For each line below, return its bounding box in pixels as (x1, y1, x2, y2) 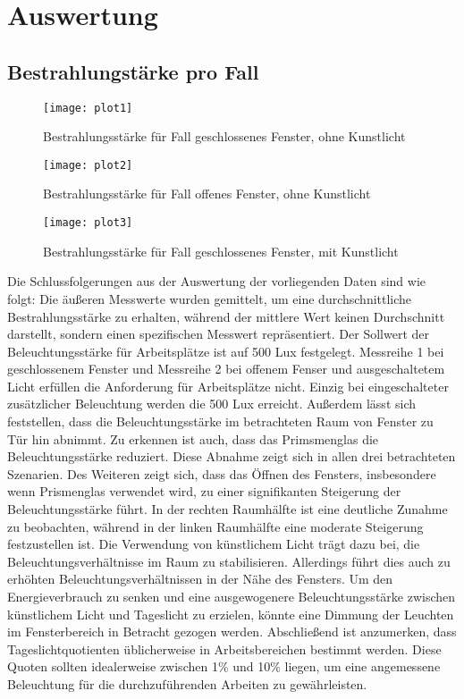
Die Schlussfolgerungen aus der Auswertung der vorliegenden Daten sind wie (7, 272, 426, 291)
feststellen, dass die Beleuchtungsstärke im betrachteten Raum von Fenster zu (7, 412, 434, 431)
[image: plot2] (43, 158, 133, 172)
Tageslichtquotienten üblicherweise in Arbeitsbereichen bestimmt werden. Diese (7, 639, 442, 658)
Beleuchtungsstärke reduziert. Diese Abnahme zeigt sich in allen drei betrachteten (7, 447, 456, 466)
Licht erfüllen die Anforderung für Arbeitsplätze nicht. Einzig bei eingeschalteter (7, 376, 449, 395)
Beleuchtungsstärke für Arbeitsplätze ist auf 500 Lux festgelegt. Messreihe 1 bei (7, 341, 444, 360)
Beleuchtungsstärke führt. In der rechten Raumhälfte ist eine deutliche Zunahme (7, 500, 448, 518)
